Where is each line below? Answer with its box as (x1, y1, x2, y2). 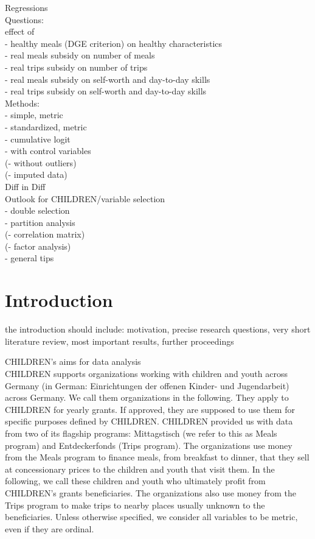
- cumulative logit (5, 132, 71, 145)
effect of (5, 25, 35, 38)
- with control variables (5, 144, 91, 157)
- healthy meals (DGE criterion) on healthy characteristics (5, 37, 223, 49)
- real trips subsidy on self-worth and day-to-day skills (5, 85, 207, 97)
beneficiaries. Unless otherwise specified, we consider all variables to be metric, (5, 510, 298, 523)
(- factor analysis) (5, 239, 71, 252)
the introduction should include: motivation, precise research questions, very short (5, 323, 311, 336)
